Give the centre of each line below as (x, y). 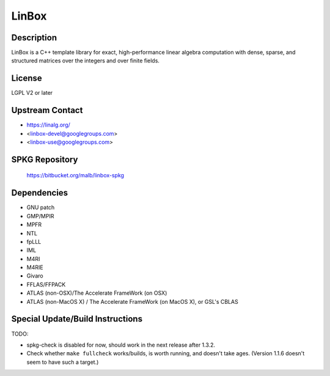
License (27, 79)
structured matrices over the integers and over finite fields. (86, 61)
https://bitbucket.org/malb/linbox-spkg (75, 175)
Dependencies (40, 193)
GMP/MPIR (40, 216)
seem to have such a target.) (63, 362)
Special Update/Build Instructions (77, 319)
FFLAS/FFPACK (46, 284)
